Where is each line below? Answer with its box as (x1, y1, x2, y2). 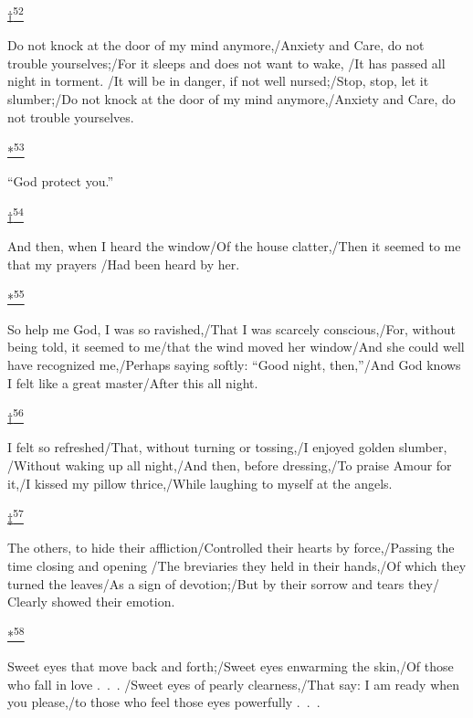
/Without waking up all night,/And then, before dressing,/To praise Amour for (7, 455, 452, 474)
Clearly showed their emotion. (7, 592, 175, 611)
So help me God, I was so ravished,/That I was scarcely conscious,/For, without (7, 319, 456, 338)
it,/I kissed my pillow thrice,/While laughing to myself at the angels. (7, 473, 393, 492)
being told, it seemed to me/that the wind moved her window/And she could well (7, 337, 465, 356)
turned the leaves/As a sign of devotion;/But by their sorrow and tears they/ (7, 574, 439, 593)
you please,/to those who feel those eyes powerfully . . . (7, 692, 321, 712)
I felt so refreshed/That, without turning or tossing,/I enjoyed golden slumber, (7, 438, 447, 457)
